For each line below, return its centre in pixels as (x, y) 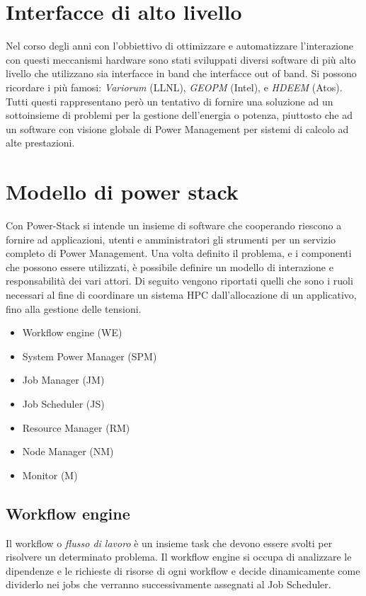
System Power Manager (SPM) (90, 356)
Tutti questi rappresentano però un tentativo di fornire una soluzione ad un (170, 101)
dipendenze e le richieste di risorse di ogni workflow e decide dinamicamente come (183, 570)
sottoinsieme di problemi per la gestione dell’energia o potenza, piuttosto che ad (179, 115)
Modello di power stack (122, 191)
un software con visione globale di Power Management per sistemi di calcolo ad (177, 128)
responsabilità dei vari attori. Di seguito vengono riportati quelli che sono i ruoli (179, 281)
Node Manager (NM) (68, 451)
